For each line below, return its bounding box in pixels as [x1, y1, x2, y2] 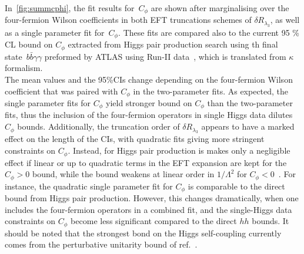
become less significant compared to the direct [71, 215, 237, 227]
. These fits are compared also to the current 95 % [118, 26, 300, 38]
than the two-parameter [207, 97, 293, 109]
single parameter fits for [5, 97, 91, 109]
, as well [270, 13, 300, 26]
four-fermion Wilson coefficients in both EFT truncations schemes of [5, 13, 252, 26]
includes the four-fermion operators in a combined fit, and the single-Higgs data [5, 203, 292, 215]
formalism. [5, 62, 43, 74]
